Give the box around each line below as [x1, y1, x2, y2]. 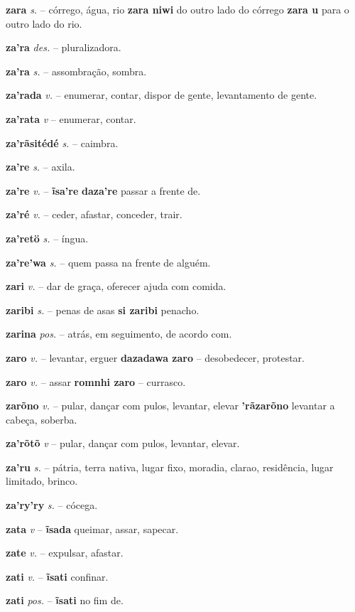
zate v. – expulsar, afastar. [6, 545, 124, 560]
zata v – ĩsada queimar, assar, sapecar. [6, 521, 179, 536]
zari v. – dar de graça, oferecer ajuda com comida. [6, 279, 226, 294]
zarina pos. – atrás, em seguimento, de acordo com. [6, 326, 232, 341]
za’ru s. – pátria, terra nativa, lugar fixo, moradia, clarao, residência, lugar [6, 459, 334, 474]
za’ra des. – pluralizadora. [6, 40, 121, 55]
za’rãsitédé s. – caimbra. [6, 135, 119, 150]
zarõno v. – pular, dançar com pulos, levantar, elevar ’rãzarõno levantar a [6, 398, 335, 413]
